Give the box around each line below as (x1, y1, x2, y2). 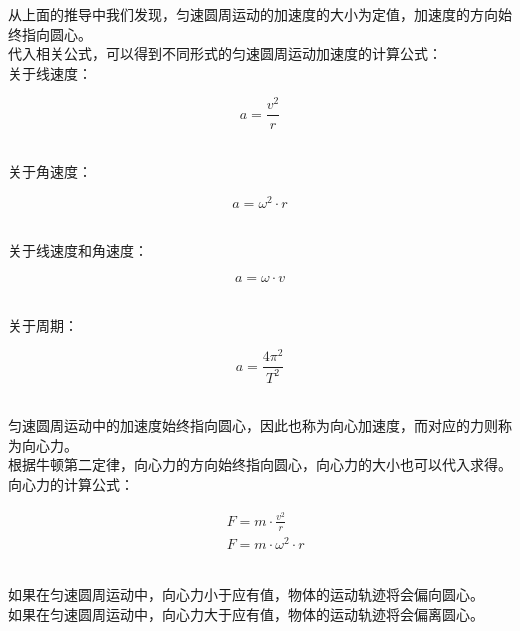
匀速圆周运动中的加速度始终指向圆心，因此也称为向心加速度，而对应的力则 (8, 415, 498, 436)
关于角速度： (8, 161, 92, 182)
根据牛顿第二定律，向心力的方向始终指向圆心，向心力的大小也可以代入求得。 (8, 454, 512, 475)
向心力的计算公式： (8, 474, 134, 495)
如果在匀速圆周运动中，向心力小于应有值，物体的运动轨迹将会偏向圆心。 (8, 584, 484, 605)
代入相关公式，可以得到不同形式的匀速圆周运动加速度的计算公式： (8, 43, 442, 64)
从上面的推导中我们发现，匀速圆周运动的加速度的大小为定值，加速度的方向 (8, 4, 498, 24)
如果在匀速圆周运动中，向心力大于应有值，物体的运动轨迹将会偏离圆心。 (8, 603, 484, 624)
